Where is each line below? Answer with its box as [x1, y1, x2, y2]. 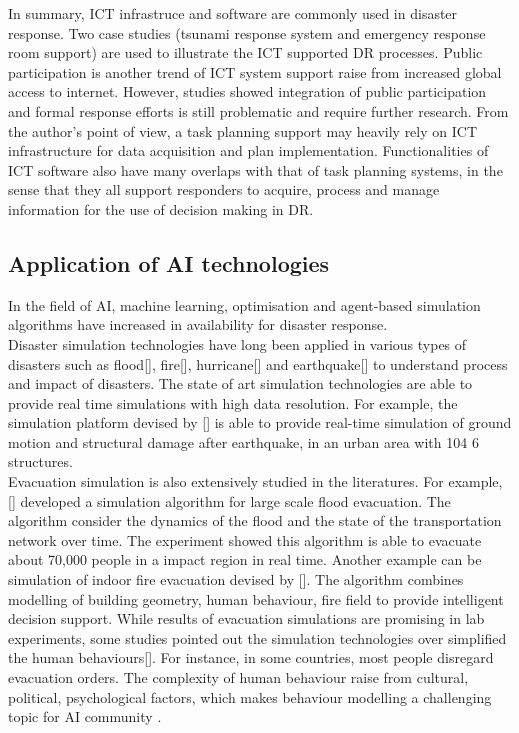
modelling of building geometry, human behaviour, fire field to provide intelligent [8, 588, 504, 609]
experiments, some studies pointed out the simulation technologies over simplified [8, 627, 507, 648]
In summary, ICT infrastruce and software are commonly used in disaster [8, 3, 458, 23]
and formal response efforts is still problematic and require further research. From [8, 100, 509, 121]
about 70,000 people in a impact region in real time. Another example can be [8, 549, 482, 570]
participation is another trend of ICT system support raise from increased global [8, 61, 502, 82]
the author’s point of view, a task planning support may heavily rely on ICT [8, 120, 477, 141]
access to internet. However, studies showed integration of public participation [8, 81, 487, 102]
